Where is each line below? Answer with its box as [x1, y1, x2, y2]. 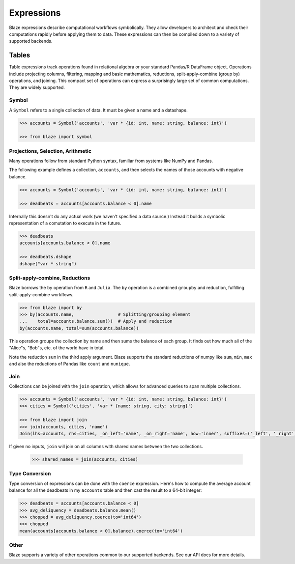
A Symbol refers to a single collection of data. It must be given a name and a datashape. [9, 107, 188, 113]
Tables [9, 51, 30, 59]
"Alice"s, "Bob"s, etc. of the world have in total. [9, 345, 105, 351]
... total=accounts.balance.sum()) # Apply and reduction [19, 318, 173, 324]
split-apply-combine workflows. [9, 291, 74, 297]
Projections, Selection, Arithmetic [9, 147, 92, 154]
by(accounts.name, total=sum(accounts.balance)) [19, 325, 139, 331]
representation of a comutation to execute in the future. [9, 220, 121, 226]
